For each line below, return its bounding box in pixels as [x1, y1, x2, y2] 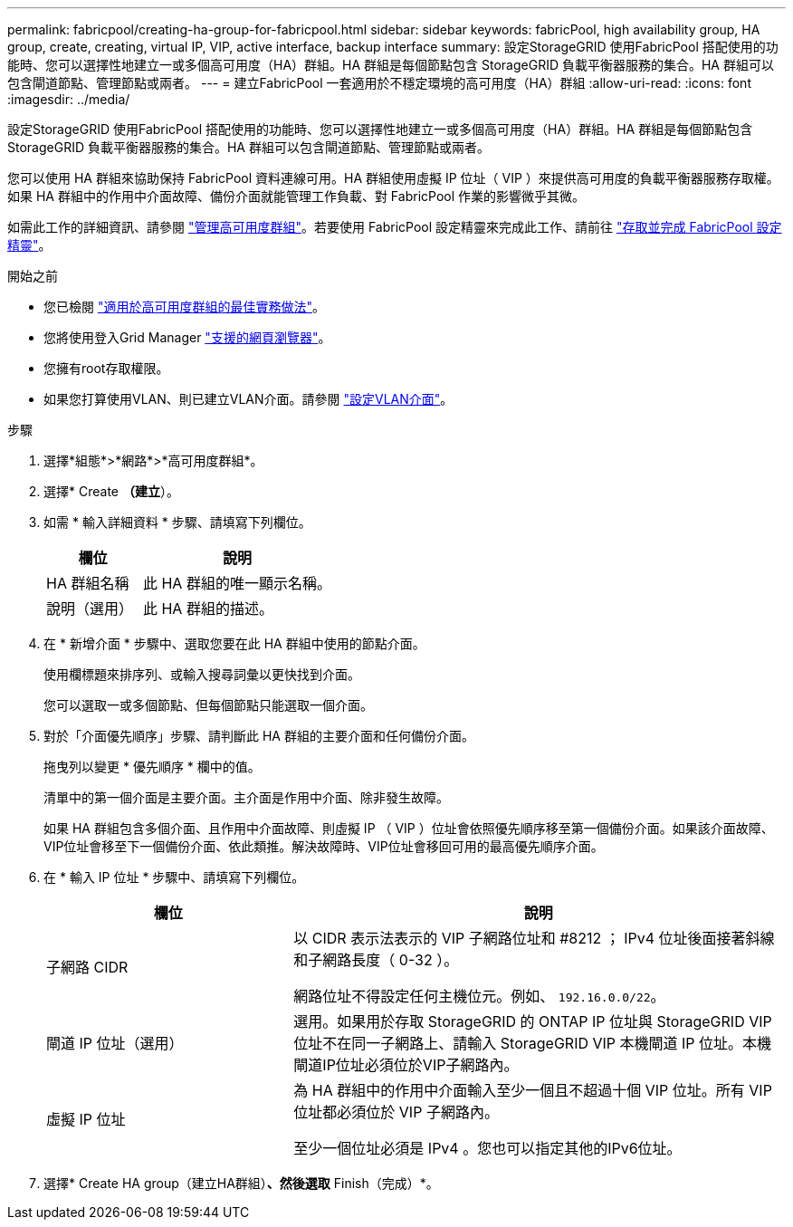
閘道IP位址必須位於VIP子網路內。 [293, 1056, 519, 1074]
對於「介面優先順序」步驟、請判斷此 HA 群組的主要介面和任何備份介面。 [43, 728, 474, 743]
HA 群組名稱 [46, 574, 129, 592]
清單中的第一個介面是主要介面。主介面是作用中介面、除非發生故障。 [43, 790, 449, 805]
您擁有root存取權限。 [43, 360, 169, 376]
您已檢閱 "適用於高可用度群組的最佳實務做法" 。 [43, 299, 325, 314]
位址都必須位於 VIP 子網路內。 [293, 1103, 499, 1121]
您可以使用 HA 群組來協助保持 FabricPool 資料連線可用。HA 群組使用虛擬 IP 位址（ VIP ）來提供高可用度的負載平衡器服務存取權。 [7, 170, 779, 186]
